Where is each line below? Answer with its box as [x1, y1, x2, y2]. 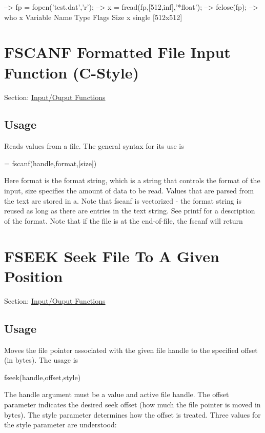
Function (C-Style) [4, 62, 139, 83]
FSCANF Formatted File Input [4, 42, 231, 63]
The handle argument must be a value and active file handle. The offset [4, 389, 229, 400]
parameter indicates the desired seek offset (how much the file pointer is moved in [4, 399, 261, 409]
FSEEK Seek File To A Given [4, 245, 219, 266]
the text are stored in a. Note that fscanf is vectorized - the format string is [4, 195, 241, 206]
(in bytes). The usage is [4, 355, 78, 365]
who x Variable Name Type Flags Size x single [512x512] [4, 11, 182, 22]
